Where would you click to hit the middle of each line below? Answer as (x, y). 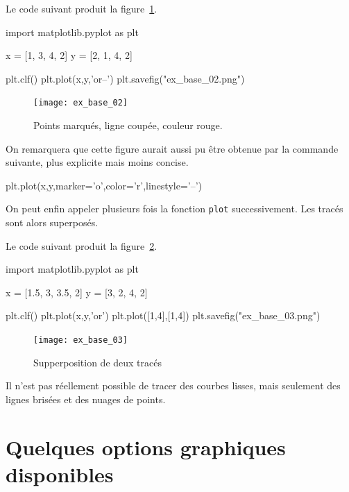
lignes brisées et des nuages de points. (86, 399)
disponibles (60, 474)
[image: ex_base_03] (81, 340)
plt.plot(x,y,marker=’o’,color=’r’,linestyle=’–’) (104, 185)
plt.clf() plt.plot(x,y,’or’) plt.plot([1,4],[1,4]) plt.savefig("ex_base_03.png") (163, 315)
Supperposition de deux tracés (97, 362)
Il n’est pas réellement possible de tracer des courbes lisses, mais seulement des (173, 385)
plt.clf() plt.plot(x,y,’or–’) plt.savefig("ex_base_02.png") (125, 78)
